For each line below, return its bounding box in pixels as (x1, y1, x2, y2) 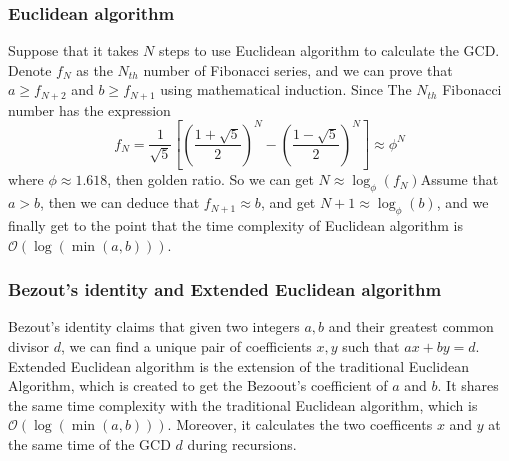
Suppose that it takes (8, 40, 139, 61)
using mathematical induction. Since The (160, 79, 412, 100)
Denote (8, 59, 52, 80)
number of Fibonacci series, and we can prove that (143, 59, 453, 80)
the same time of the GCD (8, 434, 171, 455)
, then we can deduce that (40, 192, 200, 213)
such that (342, 336, 400, 357)
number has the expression (8, 99, 171, 120)
